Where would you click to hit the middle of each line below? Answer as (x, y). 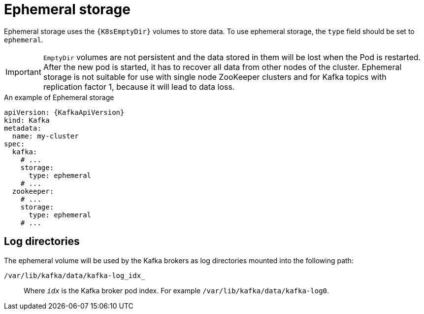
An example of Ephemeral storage (59, 97)
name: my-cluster (45, 136)
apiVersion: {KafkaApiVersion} (64, 112)
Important (23, 72)
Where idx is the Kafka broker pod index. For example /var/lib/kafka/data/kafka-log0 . (177, 290)
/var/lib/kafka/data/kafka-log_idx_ (75, 275)
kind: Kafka (27, 120)
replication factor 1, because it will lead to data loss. (139, 87)
